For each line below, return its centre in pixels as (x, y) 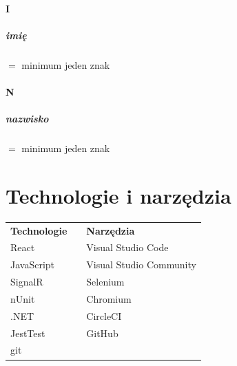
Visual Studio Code (127, 247)
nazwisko (27, 119)
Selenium (105, 282)
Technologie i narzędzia (118, 195)
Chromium (109, 298)
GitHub (102, 333)
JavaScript (33, 265)
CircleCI (104, 315)
